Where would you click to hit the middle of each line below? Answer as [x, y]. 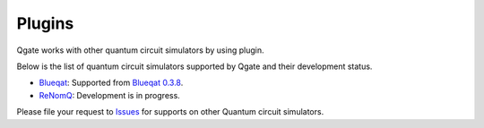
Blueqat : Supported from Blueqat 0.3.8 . [111, 83]
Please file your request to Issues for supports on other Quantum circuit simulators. [170, 112]
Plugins [45, 23]
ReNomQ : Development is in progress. [110, 95]
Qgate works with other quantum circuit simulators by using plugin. [140, 50]
